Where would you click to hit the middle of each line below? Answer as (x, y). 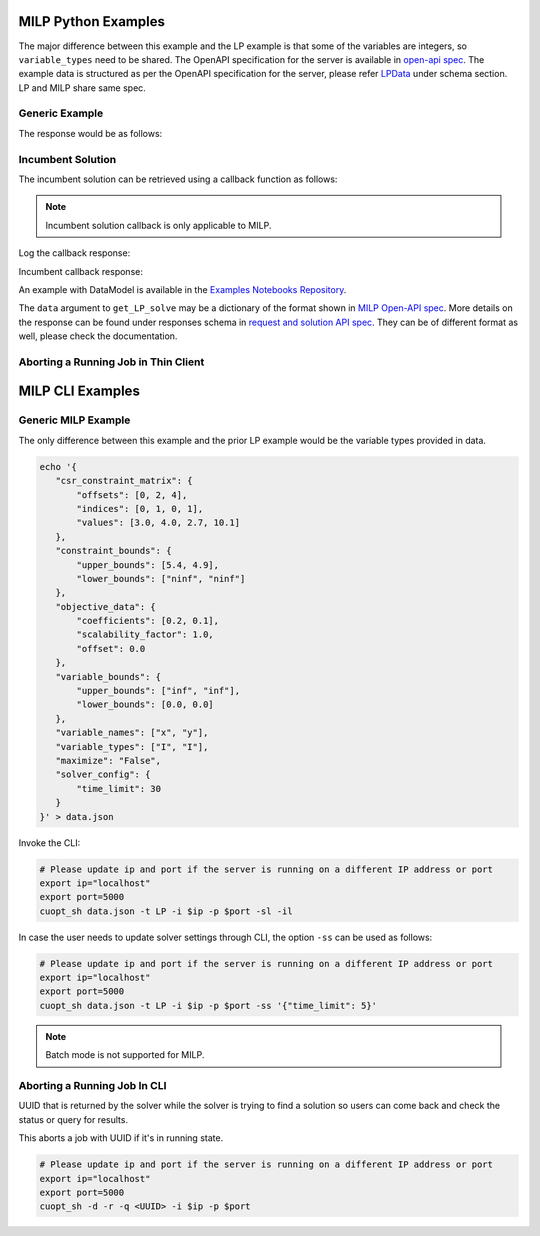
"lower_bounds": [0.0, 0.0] (145, 704)
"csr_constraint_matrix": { (124, 481)
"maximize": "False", (108, 760)
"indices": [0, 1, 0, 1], (140, 508)
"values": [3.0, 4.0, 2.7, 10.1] (158, 523)
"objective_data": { (106, 606)
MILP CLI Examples (79, 391)
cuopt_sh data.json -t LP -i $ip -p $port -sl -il (166, 911)
